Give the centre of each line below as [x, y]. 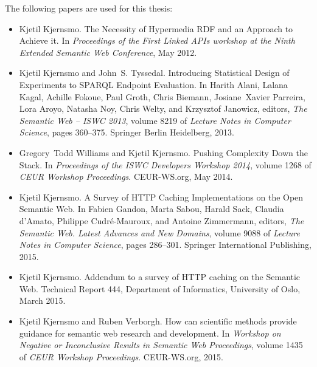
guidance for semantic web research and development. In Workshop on [150, 333]
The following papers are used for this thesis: [89, 8]
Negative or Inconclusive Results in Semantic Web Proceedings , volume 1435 [161, 345]
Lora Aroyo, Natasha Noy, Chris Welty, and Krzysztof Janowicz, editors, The [163, 108]
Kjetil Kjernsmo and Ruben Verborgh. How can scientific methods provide [158, 321]
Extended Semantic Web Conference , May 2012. [108, 52]
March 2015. [42, 300]
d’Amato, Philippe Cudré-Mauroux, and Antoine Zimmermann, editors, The [162, 220]
